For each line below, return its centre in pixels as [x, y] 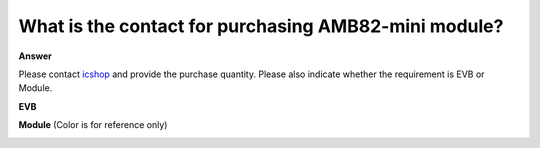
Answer [35, 56]
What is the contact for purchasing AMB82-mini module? [261, 26]
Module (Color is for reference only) [93, 125]
